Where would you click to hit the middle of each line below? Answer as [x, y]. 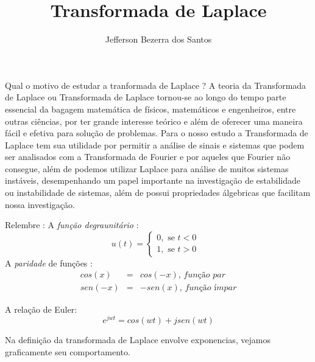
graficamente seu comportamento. [68, 351]
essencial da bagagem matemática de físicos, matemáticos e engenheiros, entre [150, 109]
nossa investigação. [40, 204]
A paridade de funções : [49, 263]
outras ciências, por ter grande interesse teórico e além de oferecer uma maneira [154, 121]
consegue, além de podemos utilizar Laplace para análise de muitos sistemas [147, 168]
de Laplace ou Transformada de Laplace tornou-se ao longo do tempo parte [146, 97]
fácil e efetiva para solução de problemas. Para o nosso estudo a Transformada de [157, 133]
